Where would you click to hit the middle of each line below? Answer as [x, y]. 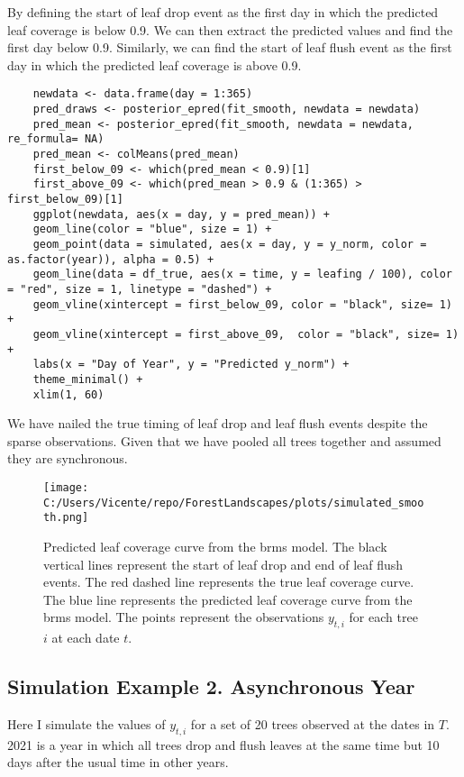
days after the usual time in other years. [118, 762]
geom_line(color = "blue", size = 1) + [152, 229]
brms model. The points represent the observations [184, 617]
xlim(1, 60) [68, 394]
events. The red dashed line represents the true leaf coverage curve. [229, 582]
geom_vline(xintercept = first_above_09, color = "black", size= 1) [246, 334]
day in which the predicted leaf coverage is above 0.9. [155, 64]
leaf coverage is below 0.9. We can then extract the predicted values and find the [230, 29]
